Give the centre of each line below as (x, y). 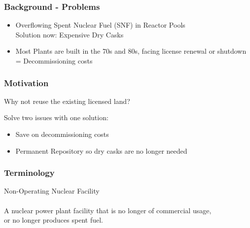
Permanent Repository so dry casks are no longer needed (101, 150)
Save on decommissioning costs (62, 134)
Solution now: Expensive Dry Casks (70, 34)
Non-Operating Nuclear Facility (52, 191)
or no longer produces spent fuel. (54, 220)
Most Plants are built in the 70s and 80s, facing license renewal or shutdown (131, 51)
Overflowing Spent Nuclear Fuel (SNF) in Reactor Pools (100, 25)
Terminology (29, 173)
